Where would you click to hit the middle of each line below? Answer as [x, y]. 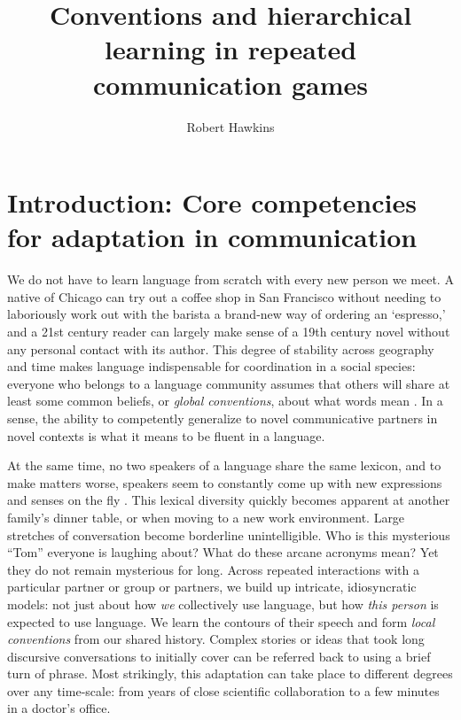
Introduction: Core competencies [212, 202]
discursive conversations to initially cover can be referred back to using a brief [219, 656]
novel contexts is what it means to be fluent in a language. [166, 435]
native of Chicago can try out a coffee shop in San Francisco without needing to [224, 296]
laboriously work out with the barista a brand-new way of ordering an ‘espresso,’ [227, 314]
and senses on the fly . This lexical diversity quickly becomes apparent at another [229, 500]
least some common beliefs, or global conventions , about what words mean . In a [225, 401]
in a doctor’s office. [59, 708]
